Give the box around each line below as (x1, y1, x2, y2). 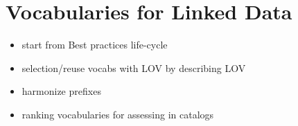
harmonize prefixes (21, 84, 101, 98)
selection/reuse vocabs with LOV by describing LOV (21, 60, 246, 75)
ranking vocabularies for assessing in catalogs (21, 107, 214, 121)
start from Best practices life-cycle (21, 37, 168, 52)
